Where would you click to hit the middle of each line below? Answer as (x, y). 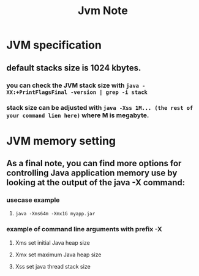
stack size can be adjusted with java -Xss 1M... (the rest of (100, 108)
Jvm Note (103, 11)
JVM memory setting (61, 141)
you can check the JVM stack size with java (73, 85)
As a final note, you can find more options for (94, 163)
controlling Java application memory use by (92, 173)
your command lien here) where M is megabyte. (78, 115)
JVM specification (54, 45)
